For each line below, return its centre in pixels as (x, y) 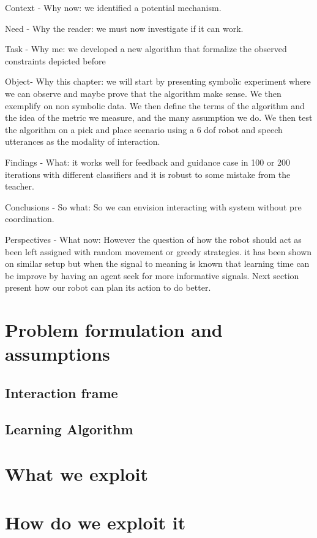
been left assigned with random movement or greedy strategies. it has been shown (158, 251)
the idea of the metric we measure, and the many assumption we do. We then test (159, 117)
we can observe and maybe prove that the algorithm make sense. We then (143, 93)
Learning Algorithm (69, 428)
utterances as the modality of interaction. (83, 141)
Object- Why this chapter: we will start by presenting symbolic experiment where (158, 81)
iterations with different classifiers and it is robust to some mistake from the (148, 174)
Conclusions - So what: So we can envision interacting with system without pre (153, 206)
